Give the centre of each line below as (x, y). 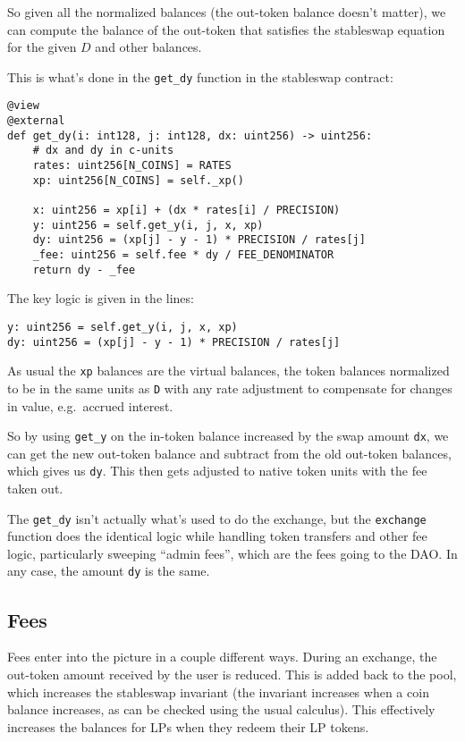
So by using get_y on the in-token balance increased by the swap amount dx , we (228, 436)
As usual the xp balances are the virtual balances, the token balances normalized (228, 371)
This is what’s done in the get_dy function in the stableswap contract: (200, 76)
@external (36, 121)
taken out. (35, 489)
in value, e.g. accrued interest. (90, 405)
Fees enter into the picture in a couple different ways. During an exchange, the (222, 657)
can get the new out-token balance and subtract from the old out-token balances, (229, 453)
